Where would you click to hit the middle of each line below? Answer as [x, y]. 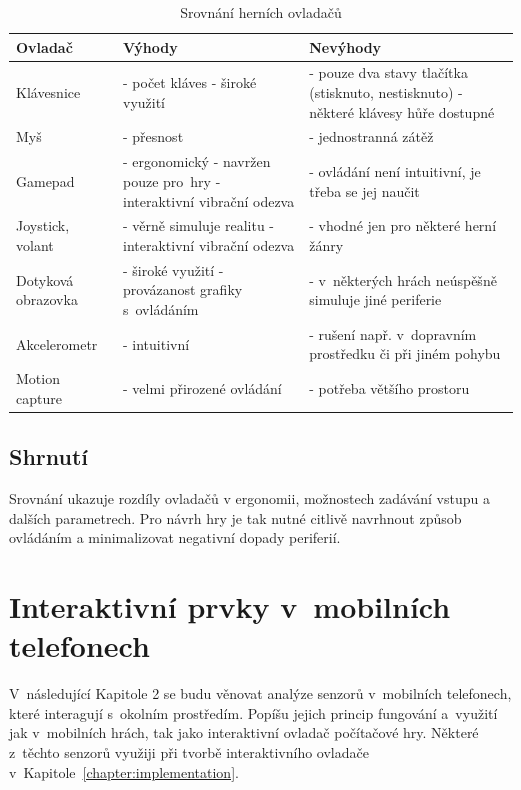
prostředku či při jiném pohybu [405, 353]
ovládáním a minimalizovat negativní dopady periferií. [175, 537]
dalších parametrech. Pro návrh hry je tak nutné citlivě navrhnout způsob [235, 517]
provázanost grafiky [183, 289]
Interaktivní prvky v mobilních [230, 606]
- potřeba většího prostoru [389, 388]
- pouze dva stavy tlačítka [388, 72]
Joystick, [43, 225]
